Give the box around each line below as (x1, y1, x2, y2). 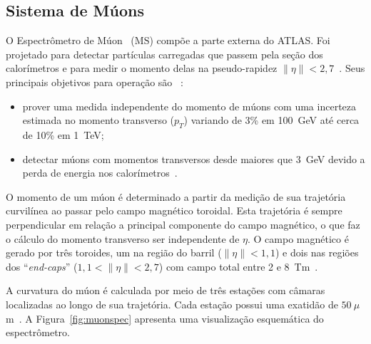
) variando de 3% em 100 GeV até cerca (183, 113, 360, 127)
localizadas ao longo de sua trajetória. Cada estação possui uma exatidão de (6, 296, 338, 311)
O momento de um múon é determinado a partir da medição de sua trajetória (6, 189, 346, 204)
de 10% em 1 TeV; (22, 127, 104, 142)
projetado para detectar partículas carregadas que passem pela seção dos (6, 46, 323, 61)
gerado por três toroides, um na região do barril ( (6, 245, 222, 260)
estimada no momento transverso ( (22, 113, 175, 127)
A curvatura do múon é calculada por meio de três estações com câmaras (6, 283, 325, 298)
